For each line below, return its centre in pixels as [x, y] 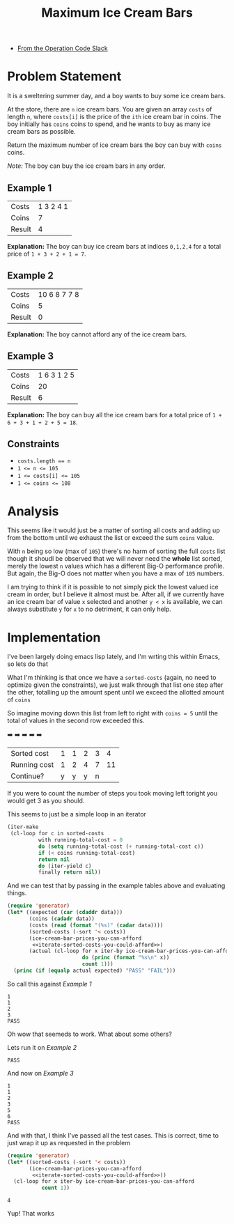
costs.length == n [44, 461]
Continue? [28, 776]
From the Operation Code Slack [62, 48]
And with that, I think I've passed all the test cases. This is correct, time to [113, 1135]
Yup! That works [31, 1214]
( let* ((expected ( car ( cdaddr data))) [65, 913]
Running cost [32, 765]
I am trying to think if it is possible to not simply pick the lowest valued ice [113, 587]
